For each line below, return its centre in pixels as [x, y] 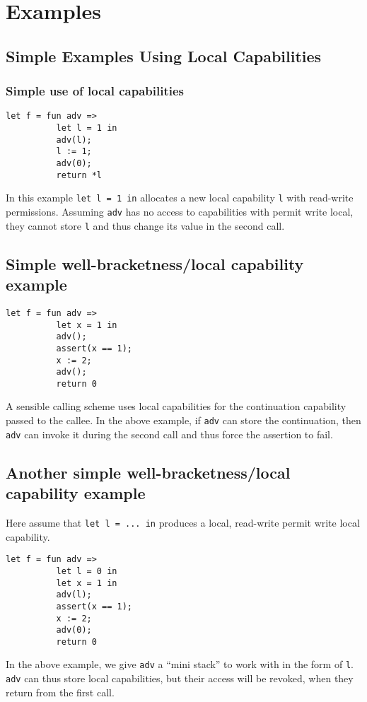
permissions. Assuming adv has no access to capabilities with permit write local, [180, 211]
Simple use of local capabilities [95, 91]
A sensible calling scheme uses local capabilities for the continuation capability [176, 406]
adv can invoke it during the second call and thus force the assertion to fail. [169, 434]
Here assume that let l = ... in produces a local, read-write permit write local [183, 522]
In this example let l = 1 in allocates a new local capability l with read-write [180, 198]
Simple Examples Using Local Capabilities [164, 55]
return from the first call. [60, 692]
